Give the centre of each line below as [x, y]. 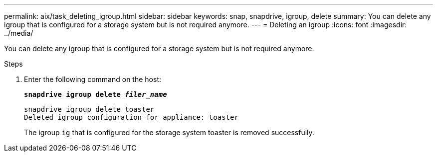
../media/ [19, 33]
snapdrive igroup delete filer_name [96, 94]
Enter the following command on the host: [93, 79]
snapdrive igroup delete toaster [89, 109]
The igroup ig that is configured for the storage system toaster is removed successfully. [169, 132]
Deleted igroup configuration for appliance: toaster [131, 117]
